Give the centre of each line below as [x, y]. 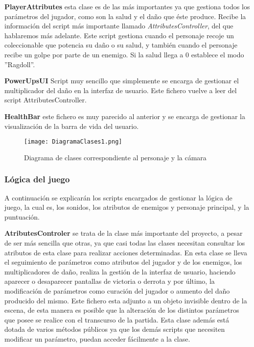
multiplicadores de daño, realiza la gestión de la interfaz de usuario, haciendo [120, 271]
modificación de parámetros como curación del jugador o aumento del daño [117, 290]
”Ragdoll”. [20, 64]
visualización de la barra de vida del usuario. [72, 126]
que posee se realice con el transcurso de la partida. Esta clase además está [117, 319]
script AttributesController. [46, 100]
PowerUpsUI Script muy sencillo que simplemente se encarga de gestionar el [122, 81]
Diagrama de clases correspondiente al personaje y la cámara [115, 157]
